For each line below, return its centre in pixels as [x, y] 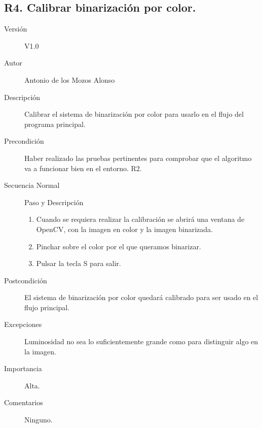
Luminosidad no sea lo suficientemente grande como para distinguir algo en [141, 341]
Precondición [24, 141]
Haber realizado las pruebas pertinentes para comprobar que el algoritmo [138, 158]
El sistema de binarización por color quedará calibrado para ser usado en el [141, 297]
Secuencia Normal [32, 185]
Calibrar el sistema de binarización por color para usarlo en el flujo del [134, 114]
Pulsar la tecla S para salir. [79, 263]
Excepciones [23, 324]
